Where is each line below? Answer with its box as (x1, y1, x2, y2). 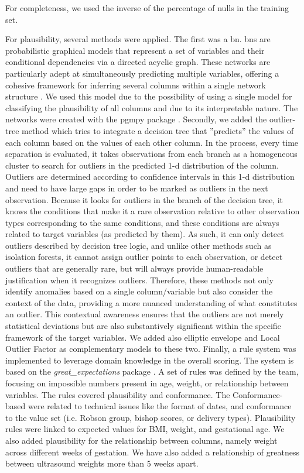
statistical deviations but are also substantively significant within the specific (5, 320, 281, 332)
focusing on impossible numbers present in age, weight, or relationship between (5, 377, 289, 389)
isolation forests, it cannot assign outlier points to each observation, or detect (5, 251, 283, 263)
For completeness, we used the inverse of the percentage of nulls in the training (5, 2, 289, 13)
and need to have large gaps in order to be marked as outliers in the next (5, 181, 268, 194)
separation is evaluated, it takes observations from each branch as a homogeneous (5, 148, 298, 160)
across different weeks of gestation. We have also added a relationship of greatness (5, 445, 299, 458)
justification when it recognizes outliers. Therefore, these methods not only (5, 273, 274, 286)
